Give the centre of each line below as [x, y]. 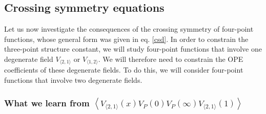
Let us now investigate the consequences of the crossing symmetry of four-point [129, 29]
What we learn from [47, 102]
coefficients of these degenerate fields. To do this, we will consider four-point [124, 70]
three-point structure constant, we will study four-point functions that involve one [133, 49]
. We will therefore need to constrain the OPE [171, 59]
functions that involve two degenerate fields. [73, 80]
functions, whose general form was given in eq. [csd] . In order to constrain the [126, 39]
